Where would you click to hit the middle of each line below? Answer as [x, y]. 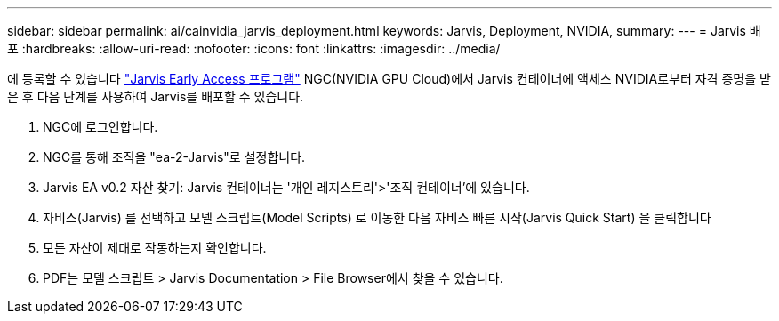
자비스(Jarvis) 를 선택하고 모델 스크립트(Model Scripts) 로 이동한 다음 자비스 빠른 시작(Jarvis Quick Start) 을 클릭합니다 [377, 217]
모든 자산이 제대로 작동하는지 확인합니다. [155, 248]
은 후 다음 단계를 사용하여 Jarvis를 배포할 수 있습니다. [156, 96]
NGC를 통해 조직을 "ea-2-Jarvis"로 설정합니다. [174, 157]
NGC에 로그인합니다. [100, 127]
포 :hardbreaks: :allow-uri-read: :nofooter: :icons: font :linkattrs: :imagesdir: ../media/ [254, 48]
